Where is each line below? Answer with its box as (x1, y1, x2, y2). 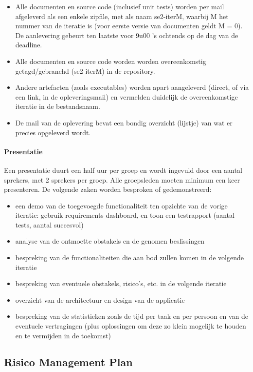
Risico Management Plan (4, 354, 133, 369)
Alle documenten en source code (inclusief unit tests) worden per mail (15, 1, 224, 11)
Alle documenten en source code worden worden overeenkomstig (15, 56, 206, 66)
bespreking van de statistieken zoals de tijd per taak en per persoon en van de (15, 311, 248, 321)
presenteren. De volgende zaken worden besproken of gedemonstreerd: (4, 184, 212, 194)
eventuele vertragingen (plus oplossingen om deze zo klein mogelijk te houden (15, 321, 246, 331)
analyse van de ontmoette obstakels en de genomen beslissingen (15, 236, 204, 246)
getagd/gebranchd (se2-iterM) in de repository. (15, 65, 155, 76)
